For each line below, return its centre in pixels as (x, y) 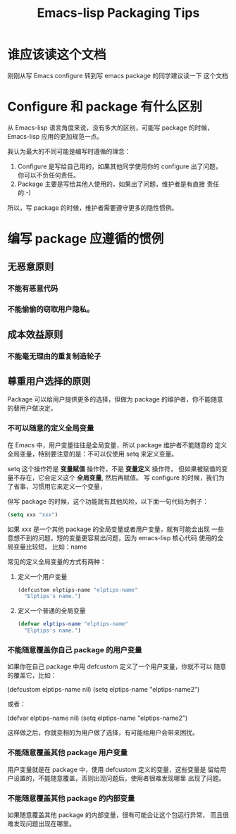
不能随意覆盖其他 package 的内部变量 (71, 798)
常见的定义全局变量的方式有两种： (57, 561)
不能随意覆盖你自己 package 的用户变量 (75, 650)
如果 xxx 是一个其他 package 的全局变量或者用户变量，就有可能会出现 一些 (116, 529)
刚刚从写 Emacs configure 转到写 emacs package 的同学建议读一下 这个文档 (118, 75)
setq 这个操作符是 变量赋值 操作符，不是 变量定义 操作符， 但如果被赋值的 (114, 468)
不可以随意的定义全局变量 (51, 428)
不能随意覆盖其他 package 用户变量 (68, 753)
